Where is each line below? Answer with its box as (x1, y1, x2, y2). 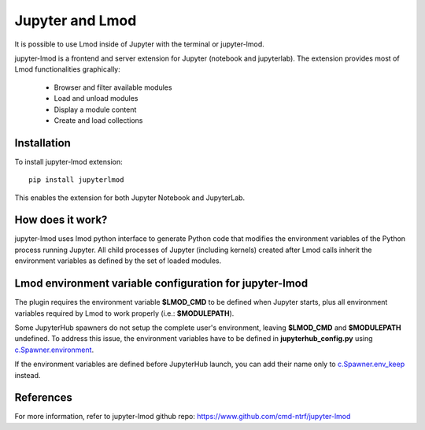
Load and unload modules (54, 94, 139, 103)
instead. (14, 370, 41, 380)
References (14, 391, 72, 405)
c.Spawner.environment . (14, 345, 94, 354)
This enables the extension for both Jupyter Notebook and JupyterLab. (14, 193, 246, 202)
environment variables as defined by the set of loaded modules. (14, 256, 222, 265)
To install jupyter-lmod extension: (14, 157, 124, 166)
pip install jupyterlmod (28, 176, 124, 184)
